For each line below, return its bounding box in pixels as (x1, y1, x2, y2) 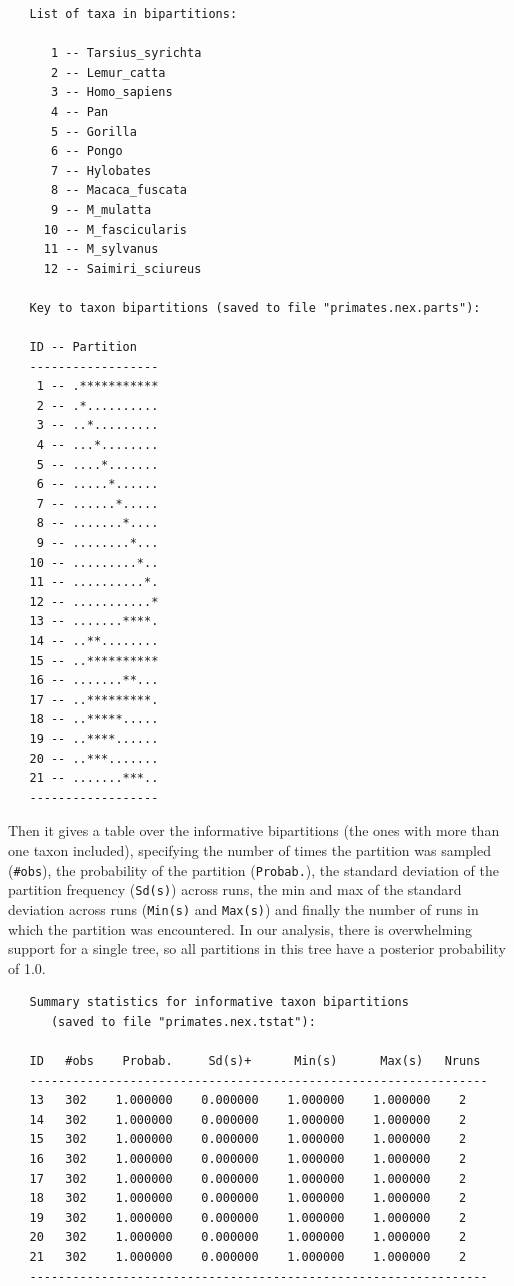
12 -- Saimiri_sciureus (43, 261, 202, 276)
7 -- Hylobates (50, 163, 152, 178)
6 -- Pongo (50, 144, 123, 159)
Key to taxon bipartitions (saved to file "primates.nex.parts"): (29, 300, 481, 315)
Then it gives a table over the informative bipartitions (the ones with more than (8, 820, 500, 841)
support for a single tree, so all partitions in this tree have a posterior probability (8, 938, 506, 959)
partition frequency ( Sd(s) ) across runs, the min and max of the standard (8, 879, 462, 900)
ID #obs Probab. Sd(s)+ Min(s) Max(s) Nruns (29, 1054, 481, 1069)
